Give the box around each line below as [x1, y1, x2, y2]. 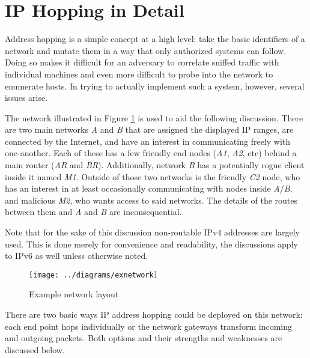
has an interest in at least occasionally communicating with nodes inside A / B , [5, 182, 293, 195]
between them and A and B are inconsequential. [5, 205, 182, 218]
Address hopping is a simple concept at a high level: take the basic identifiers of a [5, 32, 305, 45]
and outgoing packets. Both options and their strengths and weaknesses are [5, 332, 282, 344]
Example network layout [29, 288, 119, 300]
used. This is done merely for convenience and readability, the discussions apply [5, 237, 298, 250]
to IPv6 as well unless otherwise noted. [5, 249, 148, 262]
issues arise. [5, 91, 48, 104]
